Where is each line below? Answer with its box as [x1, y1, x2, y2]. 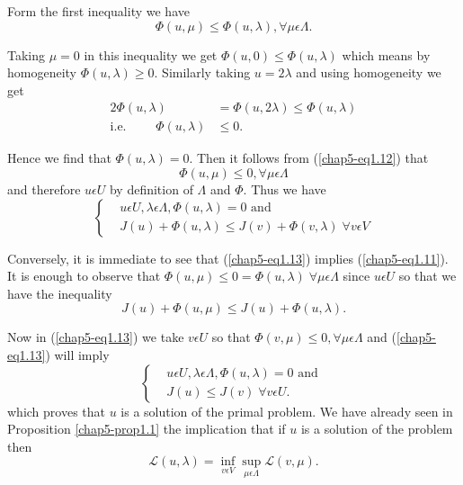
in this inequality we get [84, 45, 218, 64]
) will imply [45, 346, 110, 364]
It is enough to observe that [7, 266, 161, 285]
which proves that [7, 401, 106, 420]
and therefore [7, 180, 81, 199]
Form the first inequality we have [7, 2, 190, 20]
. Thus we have [243, 180, 326, 199]
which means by [342, 45, 431, 64]
